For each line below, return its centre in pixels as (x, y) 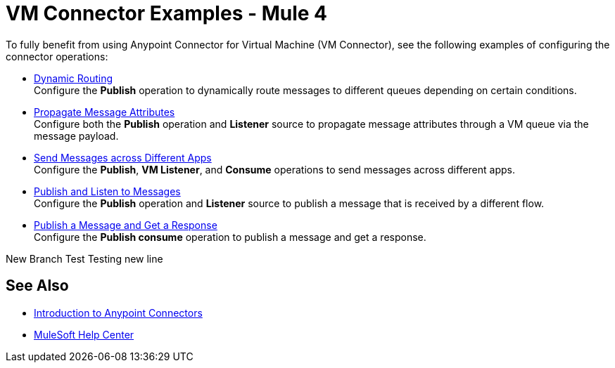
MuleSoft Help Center (84, 334)
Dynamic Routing (73, 78)
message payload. (76, 136)
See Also (37, 286)
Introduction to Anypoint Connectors (118, 313)
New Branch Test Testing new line (84, 258)
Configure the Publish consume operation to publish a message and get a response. (230, 237)
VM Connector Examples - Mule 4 (167, 13)
